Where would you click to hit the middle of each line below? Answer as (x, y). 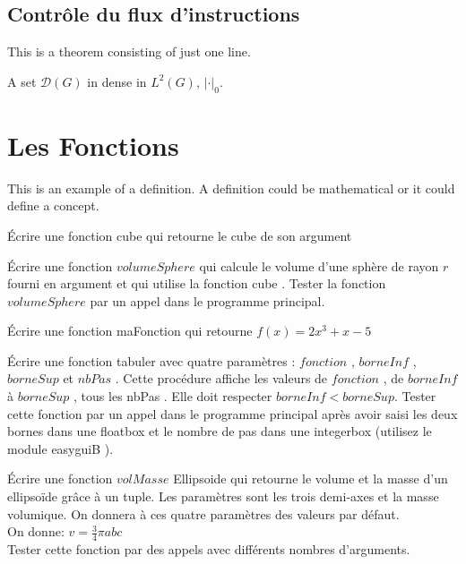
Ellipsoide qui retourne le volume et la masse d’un (311, 479)
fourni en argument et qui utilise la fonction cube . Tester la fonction (197, 283)
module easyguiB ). (60, 448)
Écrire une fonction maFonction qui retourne (130, 331)
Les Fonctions (93, 145)
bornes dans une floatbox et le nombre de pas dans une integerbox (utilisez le (220, 431)
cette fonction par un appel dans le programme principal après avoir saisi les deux (233, 413)
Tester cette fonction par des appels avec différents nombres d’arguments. (209, 549)
